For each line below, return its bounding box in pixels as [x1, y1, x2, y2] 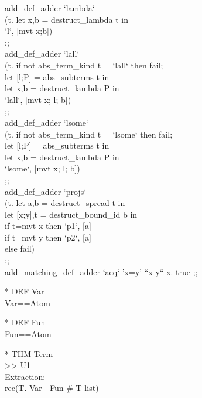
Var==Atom [5, 296, 50, 308]
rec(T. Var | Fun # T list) [5, 382, 99, 394]
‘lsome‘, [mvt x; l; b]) [5, 162, 80, 174]
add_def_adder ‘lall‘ [5, 47, 80, 60]
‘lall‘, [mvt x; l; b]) [5, 93, 71, 105]
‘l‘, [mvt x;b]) [5, 25, 53, 37]
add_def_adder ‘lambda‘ [5, 2, 95, 13]
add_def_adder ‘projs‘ [5, 185, 87, 197]
